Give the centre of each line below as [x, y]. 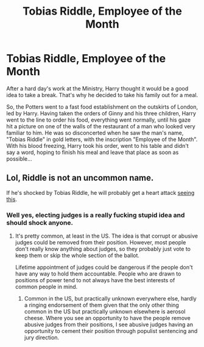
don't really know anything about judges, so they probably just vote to [103, 249]
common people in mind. [46, 287]
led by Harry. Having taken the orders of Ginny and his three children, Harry [101, 113]
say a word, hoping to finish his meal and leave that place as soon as [93, 152]
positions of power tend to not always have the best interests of [95, 280]
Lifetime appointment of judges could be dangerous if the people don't [104, 268]
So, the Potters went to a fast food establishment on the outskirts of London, [102, 107]
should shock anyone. [40, 222]
